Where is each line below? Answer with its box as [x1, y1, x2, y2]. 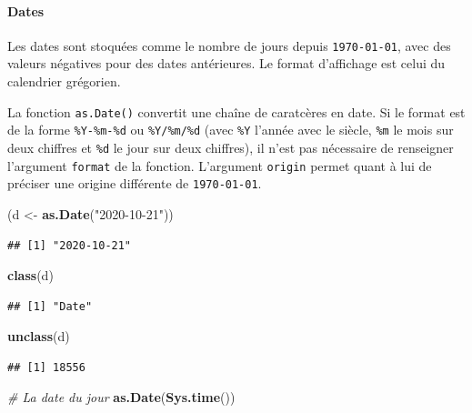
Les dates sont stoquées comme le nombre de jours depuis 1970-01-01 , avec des [7, 35, 451, 55]
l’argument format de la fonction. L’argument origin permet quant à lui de [7, 156, 432, 175]
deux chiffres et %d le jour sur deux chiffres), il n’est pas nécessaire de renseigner [7, 137, 454, 156]
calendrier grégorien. [7, 72, 121, 91]
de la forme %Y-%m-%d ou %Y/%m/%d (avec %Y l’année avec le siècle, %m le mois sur [7, 120, 454, 139]
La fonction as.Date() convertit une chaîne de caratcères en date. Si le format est [7, 102, 466, 121]
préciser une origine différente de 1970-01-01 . [7, 174, 262, 193]
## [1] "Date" [7, 299, 93, 313]
